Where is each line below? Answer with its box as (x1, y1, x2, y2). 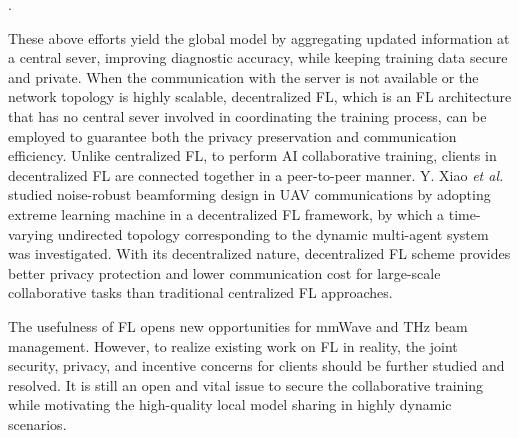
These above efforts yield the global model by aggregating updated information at (8, 27, 510, 48)
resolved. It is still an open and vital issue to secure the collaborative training (8, 374, 484, 395)
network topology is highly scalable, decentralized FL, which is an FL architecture (8, 86, 512, 107)
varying (8, 223, 54, 244)
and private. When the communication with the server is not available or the (8, 66, 479, 87)
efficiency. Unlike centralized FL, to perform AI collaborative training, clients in (8, 145, 497, 166)
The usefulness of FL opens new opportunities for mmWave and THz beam (8, 315, 468, 336)
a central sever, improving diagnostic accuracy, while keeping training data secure (8, 47, 508, 68)
